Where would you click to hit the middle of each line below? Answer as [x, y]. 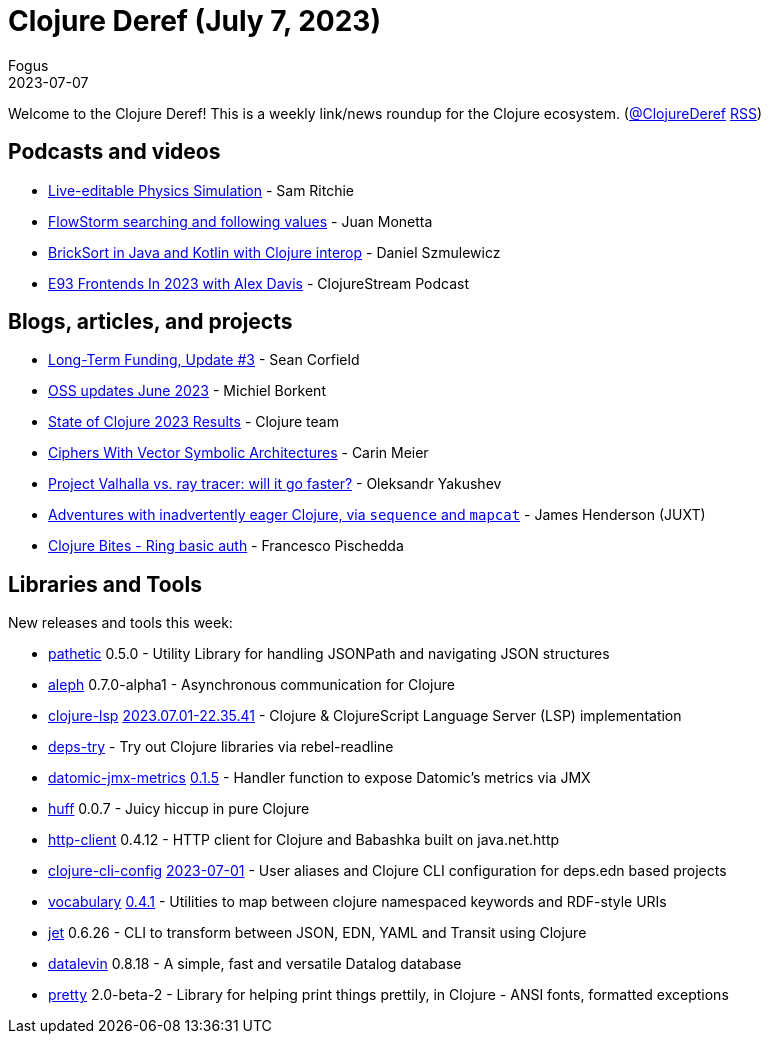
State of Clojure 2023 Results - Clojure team [193, 422]
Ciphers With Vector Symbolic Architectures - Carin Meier [238, 453]
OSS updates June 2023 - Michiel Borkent [187, 391]
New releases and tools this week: [120, 623]
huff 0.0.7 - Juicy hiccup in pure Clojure [179, 809]
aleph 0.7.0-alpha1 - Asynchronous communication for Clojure [251, 685]
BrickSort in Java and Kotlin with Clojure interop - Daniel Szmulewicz [274, 252]
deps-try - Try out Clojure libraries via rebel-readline [221, 747]
